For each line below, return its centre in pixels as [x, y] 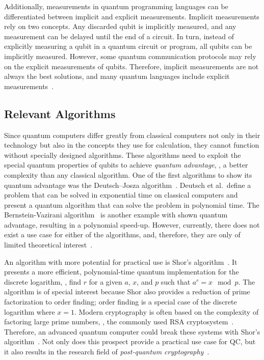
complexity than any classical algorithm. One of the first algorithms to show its [128, 174]
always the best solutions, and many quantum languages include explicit [117, 76]
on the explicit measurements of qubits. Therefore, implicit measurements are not [131, 66]
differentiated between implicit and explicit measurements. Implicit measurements [132, 16]
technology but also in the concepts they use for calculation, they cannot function [132, 145]
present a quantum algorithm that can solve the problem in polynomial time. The [132, 204]
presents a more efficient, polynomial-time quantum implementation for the [122, 272]
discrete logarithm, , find [43, 281]
